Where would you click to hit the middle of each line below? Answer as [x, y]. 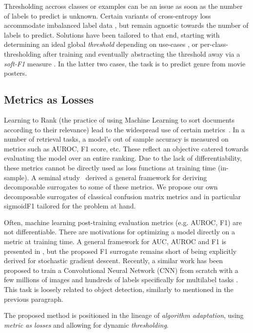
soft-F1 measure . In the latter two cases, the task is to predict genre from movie [125, 63]
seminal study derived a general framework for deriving [123, 177]
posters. [16, 73]
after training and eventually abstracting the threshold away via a [142, 53]
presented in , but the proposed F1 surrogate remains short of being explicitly [120, 251]
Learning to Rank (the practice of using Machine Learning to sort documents [119, 119]
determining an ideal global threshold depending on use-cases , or [101, 44]
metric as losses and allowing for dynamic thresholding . [86, 324]
